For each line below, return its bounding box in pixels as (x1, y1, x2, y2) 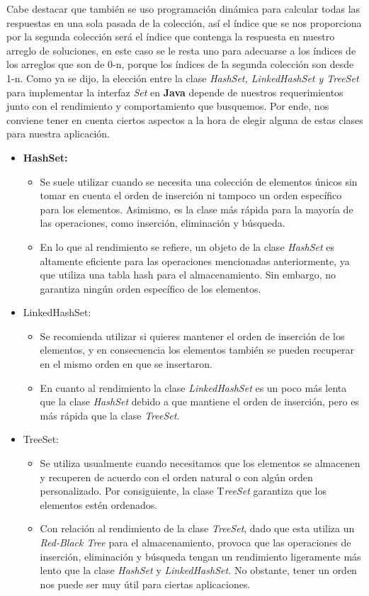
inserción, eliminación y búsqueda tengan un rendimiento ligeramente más (40, 549, 361, 563)
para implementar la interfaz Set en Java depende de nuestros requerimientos (6, 84, 344, 99)
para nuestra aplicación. (6, 126, 110, 141)
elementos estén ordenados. (40, 497, 158, 512)
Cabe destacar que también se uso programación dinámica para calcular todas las (6, 1, 361, 16)
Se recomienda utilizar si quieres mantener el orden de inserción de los (40, 328, 345, 343)
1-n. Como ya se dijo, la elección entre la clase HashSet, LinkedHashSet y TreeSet (6, 70, 359, 85)
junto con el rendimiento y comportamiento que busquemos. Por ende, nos (6, 99, 329, 113)
